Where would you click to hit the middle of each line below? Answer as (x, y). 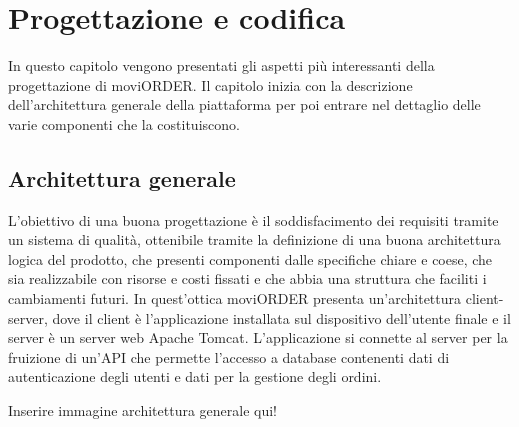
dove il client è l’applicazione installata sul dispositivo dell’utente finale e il (281, 317)
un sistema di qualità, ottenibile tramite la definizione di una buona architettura (254, 239)
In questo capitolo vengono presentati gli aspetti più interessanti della (221, 65)
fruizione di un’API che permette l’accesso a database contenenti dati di (229, 356)
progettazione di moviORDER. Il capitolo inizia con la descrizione (210, 84)
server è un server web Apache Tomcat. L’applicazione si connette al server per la (258, 337)
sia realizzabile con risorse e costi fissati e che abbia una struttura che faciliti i (247, 278)
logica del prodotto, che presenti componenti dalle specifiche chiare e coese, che (250, 258)
